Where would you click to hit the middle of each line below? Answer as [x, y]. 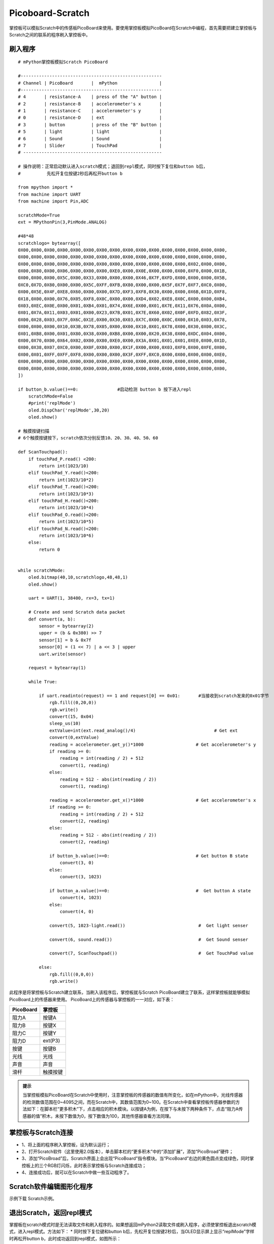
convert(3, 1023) [81, 877]
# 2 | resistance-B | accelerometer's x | [90, 104]
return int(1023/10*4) [67, 508]
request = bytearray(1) [57, 668]
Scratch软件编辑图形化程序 [51, 1187]
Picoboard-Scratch [49, 13]
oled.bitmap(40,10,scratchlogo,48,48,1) [78, 577]
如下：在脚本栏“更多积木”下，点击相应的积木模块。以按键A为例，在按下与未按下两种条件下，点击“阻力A [133, 1109]
